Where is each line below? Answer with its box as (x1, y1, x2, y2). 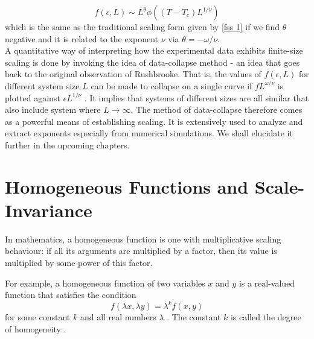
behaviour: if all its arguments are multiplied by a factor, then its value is (5, 244, 277, 257)
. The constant (167, 311, 221, 323)
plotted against (5, 91, 60, 104)
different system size (5, 79, 80, 92)
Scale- (254, 174, 305, 198)
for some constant (5, 311, 71, 323)
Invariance (5, 197, 92, 222)
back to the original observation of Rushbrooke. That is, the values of (5, 68, 261, 80)
